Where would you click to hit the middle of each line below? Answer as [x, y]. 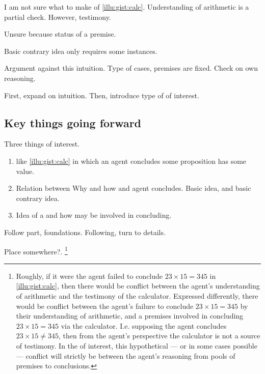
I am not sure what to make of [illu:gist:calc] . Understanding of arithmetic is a [127, 7]
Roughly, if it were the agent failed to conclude [89, 276]
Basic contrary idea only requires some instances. [81, 51]
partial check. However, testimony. [58, 17]
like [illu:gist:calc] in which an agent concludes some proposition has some [131, 161]
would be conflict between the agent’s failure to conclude [105, 306]
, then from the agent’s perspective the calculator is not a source [160, 336]
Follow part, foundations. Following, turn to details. [85, 232]
